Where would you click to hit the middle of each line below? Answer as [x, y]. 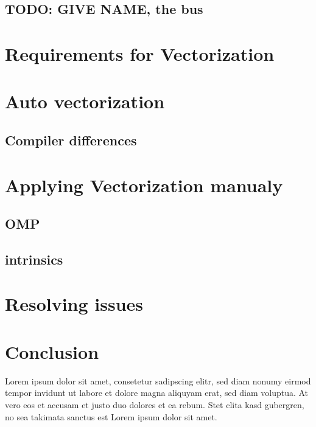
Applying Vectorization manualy [144, 185]
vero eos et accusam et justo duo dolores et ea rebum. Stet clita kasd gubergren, [155, 404]
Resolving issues [74, 304]
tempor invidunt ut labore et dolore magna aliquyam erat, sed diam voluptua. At [157, 393]
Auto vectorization [85, 101]
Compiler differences [71, 140]
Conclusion [52, 351]
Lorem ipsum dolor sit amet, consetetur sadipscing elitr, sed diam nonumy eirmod [158, 380]
